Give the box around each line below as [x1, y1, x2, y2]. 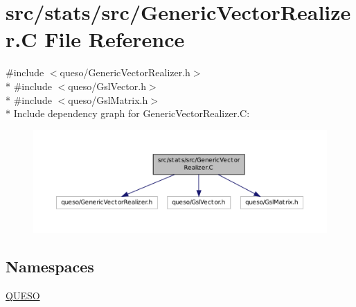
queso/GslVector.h [68, 78, 146, 93]
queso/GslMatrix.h [68, 92, 148, 107]
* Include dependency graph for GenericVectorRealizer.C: [6, 106, 250, 121]
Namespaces [6, 255, 94, 277]
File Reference [44, 25, 185, 53]
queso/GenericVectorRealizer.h [60, 65, 190, 80]
